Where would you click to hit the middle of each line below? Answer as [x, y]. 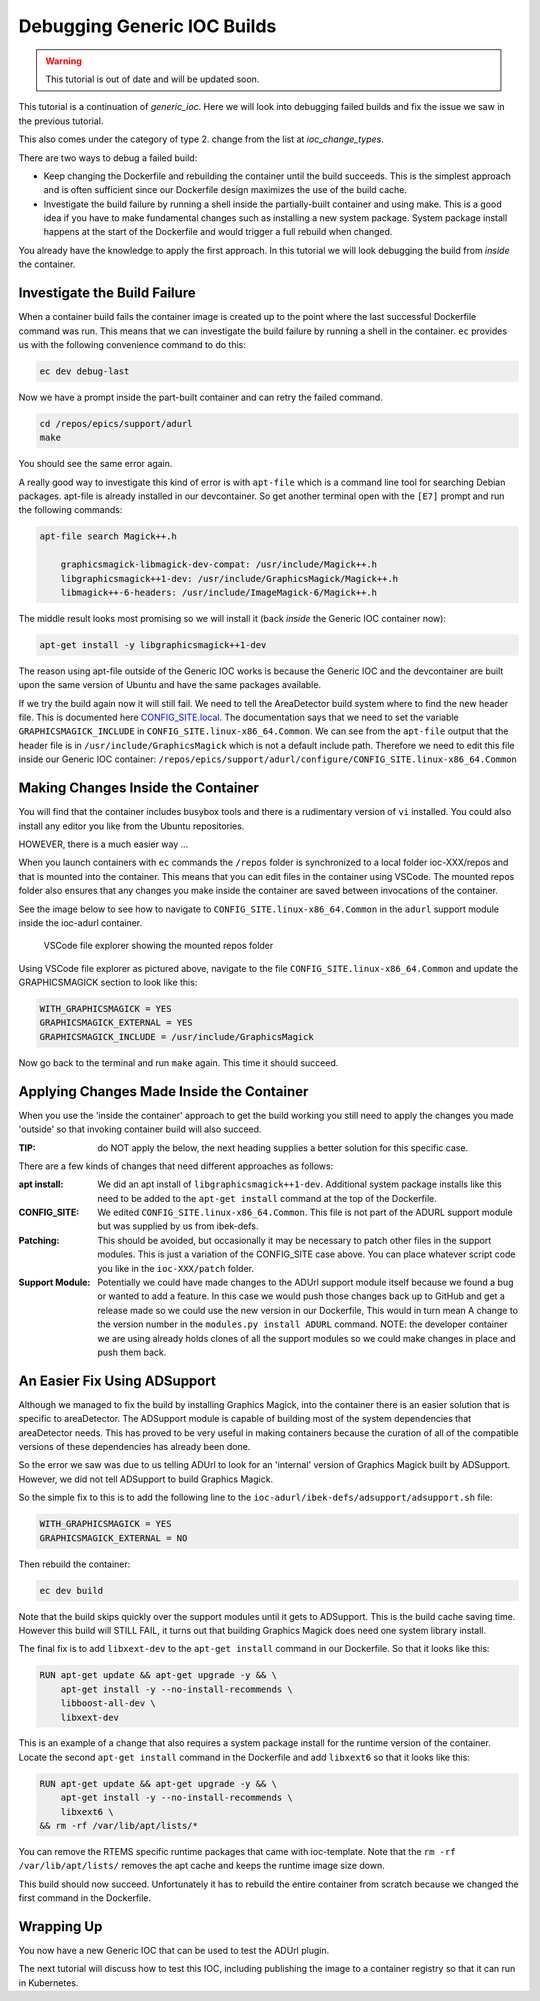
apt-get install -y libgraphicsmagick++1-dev [153, 644]
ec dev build [71, 1590]
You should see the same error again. [95, 464]
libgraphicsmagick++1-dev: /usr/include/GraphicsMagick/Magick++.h [229, 578]
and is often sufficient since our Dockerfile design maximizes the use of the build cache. [225, 190]
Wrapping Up [60, 1926]
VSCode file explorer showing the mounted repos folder [158, 946]
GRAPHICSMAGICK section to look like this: [108, 982]
